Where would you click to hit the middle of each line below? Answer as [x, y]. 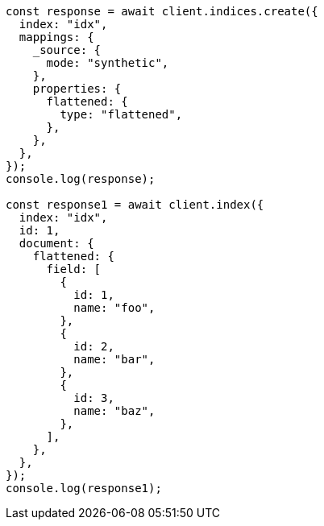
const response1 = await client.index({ [135, 205]
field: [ [74, 269]
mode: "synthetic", [108, 63]
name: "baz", [114, 411]
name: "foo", [114, 308]
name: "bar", [114, 359]
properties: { [77, 89]
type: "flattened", [121, 114]
